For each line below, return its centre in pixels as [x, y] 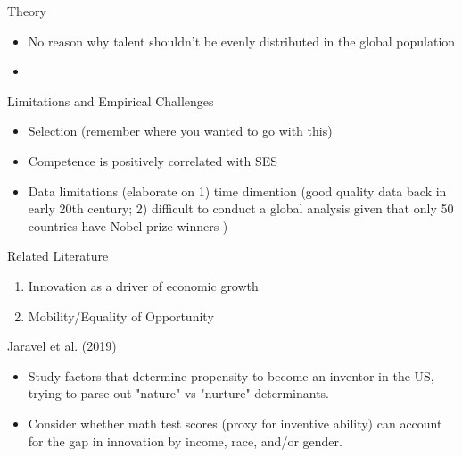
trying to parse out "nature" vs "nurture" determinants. [179, 393]
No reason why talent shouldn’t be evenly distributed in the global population [242, 41]
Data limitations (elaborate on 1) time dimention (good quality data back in [237, 191]
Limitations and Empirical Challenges [111, 100]
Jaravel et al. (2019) [62, 346]
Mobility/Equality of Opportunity [121, 316]
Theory [27, 11]
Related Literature [58, 256]
